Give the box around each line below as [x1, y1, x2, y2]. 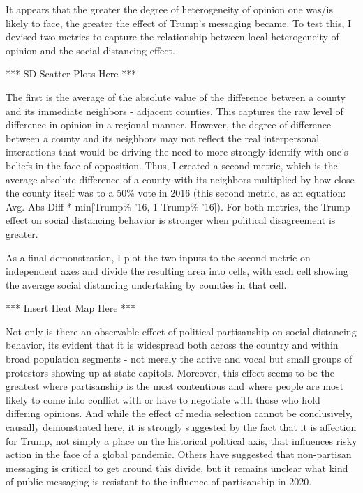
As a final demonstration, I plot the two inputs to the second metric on [6, 250, 311, 264]
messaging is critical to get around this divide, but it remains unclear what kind [6, 460, 348, 475]
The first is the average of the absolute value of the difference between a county [6, 89, 346, 104]
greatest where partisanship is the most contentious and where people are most [6, 379, 344, 393]
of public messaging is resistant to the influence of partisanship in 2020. [6, 474, 312, 489]
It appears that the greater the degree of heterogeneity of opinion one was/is [6, 2, 334, 16]
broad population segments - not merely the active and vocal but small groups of [6, 351, 353, 366]
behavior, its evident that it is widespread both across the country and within [6, 337, 339, 352]
